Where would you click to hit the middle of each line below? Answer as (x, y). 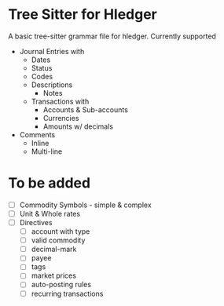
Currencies (61, 118)
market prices (54, 275)
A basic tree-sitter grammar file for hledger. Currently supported (112, 36)
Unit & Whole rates (50, 213)
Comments (37, 134)
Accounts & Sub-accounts (85, 109)
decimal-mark (54, 250)
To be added (50, 183)
